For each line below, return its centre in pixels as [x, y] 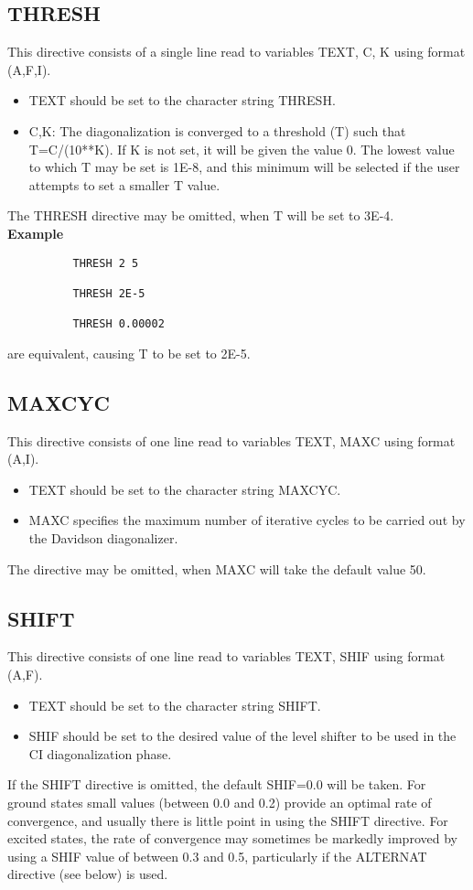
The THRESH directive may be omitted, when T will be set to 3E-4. [201, 215]
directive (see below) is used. [88, 874]
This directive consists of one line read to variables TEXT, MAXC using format [231, 440]
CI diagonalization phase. [100, 753]
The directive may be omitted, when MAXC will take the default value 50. [217, 568]
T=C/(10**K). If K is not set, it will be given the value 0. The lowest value [242, 149]
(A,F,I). [29, 69]
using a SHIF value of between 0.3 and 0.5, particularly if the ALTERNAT [217, 856]
